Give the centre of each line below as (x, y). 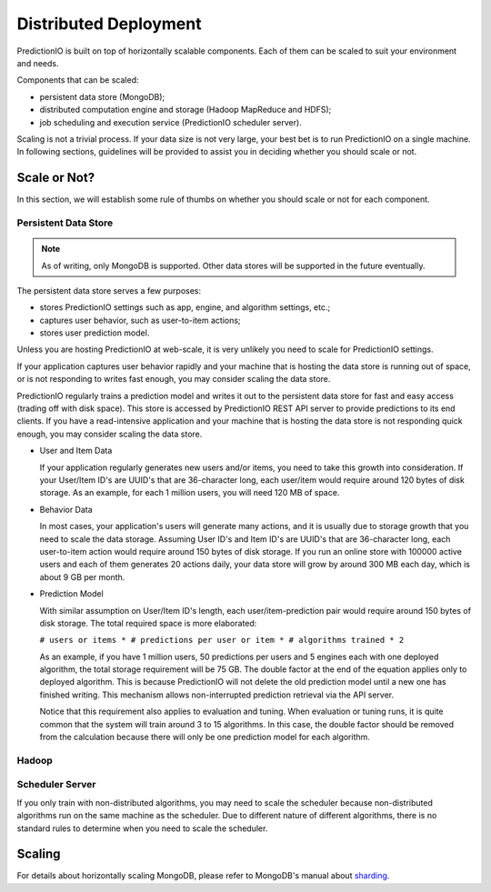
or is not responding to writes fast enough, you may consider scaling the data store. (174, 379)
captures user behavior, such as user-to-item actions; (140, 320)
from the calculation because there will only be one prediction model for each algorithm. (205, 737)
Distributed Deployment (109, 24)
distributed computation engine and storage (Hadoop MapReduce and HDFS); (185, 110)
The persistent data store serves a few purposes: (109, 290)
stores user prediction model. (95, 333)
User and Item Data (76, 451)
